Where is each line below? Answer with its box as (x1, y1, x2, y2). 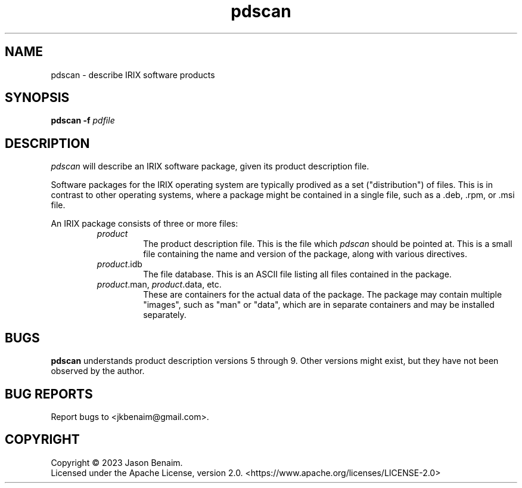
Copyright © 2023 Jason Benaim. (51, 457, 183, 468)
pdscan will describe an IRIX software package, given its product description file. (51, 161, 369, 172)
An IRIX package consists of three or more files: (51, 218, 238, 229)
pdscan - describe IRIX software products (51, 69, 215, 80)
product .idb (97, 259, 142, 270)
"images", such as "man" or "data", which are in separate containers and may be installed (143, 299, 495, 310)
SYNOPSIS (5, 90, 70, 106)
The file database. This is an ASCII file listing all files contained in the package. (143, 269, 452, 280)
